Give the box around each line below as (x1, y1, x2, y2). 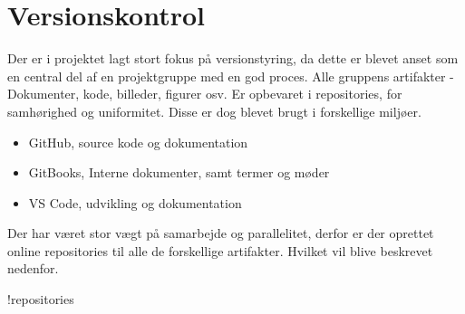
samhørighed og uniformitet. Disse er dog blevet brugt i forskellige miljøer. (7, 101, 421, 120)
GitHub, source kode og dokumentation (28, 132, 248, 151)
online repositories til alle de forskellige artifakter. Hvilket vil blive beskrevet (7, 241, 433, 260)
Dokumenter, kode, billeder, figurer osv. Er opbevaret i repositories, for (7, 84, 402, 103)
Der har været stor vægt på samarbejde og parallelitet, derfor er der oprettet (7, 224, 434, 243)
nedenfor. (7, 259, 59, 278)
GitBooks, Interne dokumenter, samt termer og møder (28, 163, 330, 182)
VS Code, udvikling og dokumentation (28, 193, 242, 212)
